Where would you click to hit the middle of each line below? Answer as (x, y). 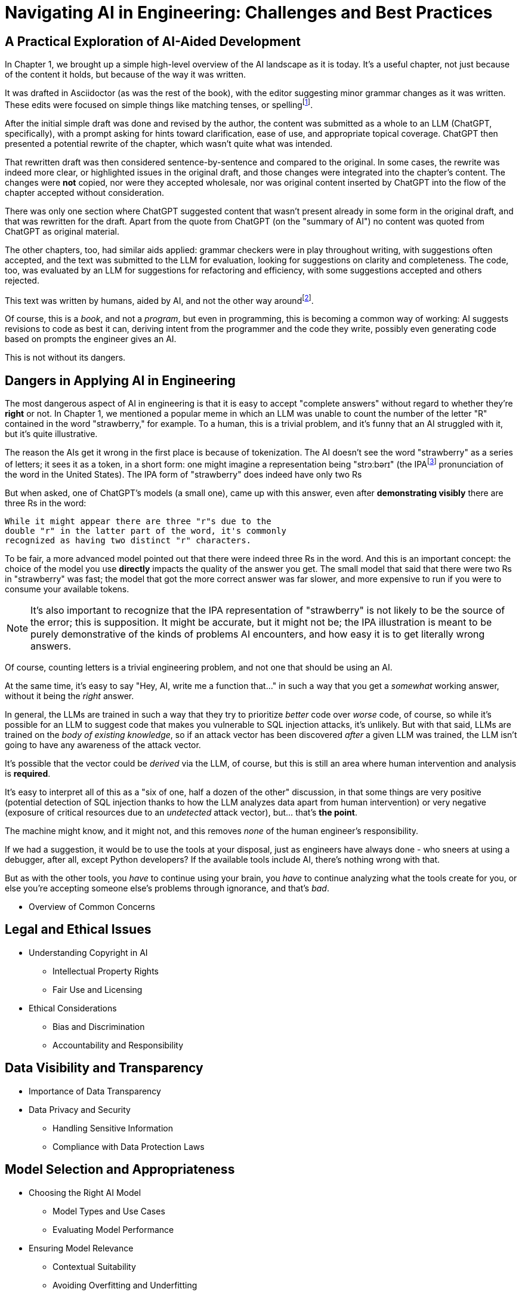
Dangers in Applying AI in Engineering (120, 380)
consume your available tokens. (67, 589)
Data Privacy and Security (80, 1109)
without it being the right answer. (70, 696)
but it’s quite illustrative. (51, 434)
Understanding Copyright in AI (88, 952)
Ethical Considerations (73, 1008)
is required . (28, 773)
